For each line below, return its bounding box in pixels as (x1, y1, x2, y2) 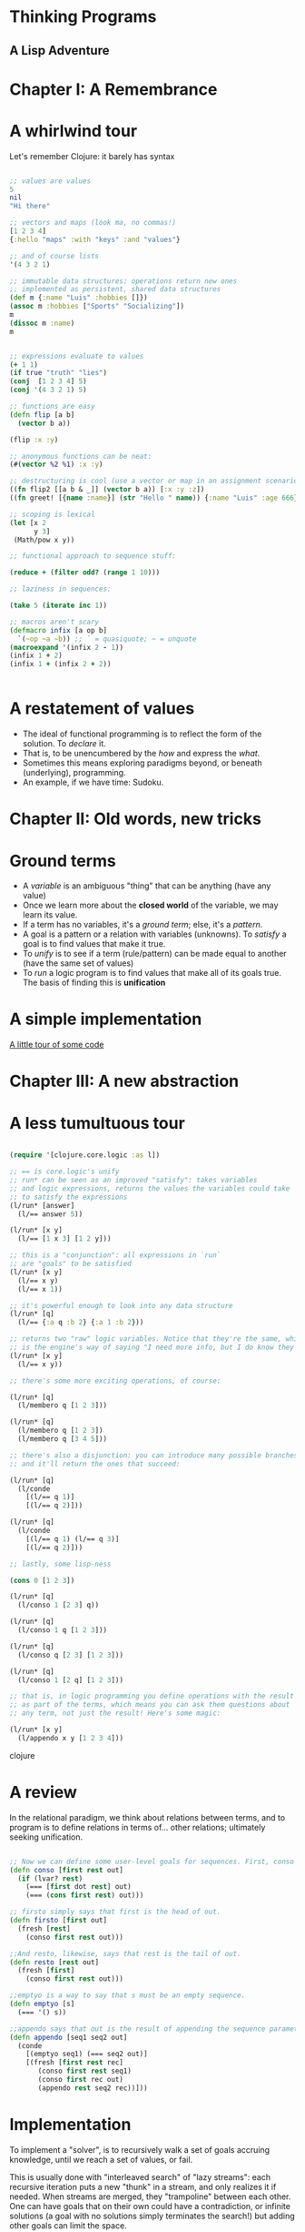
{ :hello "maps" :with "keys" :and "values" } (9, 235, 181, 244)
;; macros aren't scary (9, 617, 100, 626)
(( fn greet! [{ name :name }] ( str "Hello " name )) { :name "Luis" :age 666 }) (9, 493, 302, 502)
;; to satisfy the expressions (9, 1192, 128, 1202)
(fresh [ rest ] (17, 1923, 71, 1933)
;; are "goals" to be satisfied (9, 1259, 132, 1269)
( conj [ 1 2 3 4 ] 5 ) (9, 377, 88, 386)
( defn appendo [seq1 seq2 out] (9, 2033, 128, 2042)
